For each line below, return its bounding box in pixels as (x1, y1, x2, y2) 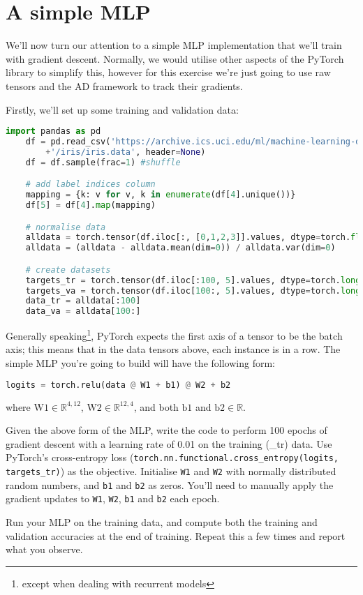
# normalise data (25, 222, 106, 232)
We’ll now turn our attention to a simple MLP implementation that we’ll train (6, 38, 342, 52)
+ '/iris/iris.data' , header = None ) (45, 146, 206, 157)
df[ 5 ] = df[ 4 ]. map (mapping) (25, 200, 156, 210)
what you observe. (6, 542, 83, 557)
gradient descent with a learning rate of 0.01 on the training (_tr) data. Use (6, 436, 332, 451)
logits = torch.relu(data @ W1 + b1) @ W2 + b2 (6, 379, 231, 390)
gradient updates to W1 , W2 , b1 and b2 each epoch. (6, 491, 220, 506)
